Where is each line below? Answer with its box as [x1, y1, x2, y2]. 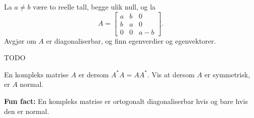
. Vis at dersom [147, 69, 195, 79]
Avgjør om [4, 35, 36, 46]
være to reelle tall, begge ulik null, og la [33, 2, 156, 12]
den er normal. [4, 105, 49, 116]
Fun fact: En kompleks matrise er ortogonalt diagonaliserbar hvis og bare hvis [4, 96, 248, 106]
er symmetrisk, [204, 69, 250, 79]
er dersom [78, 69, 109, 79]
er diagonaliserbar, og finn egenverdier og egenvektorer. [46, 35, 216, 46]
